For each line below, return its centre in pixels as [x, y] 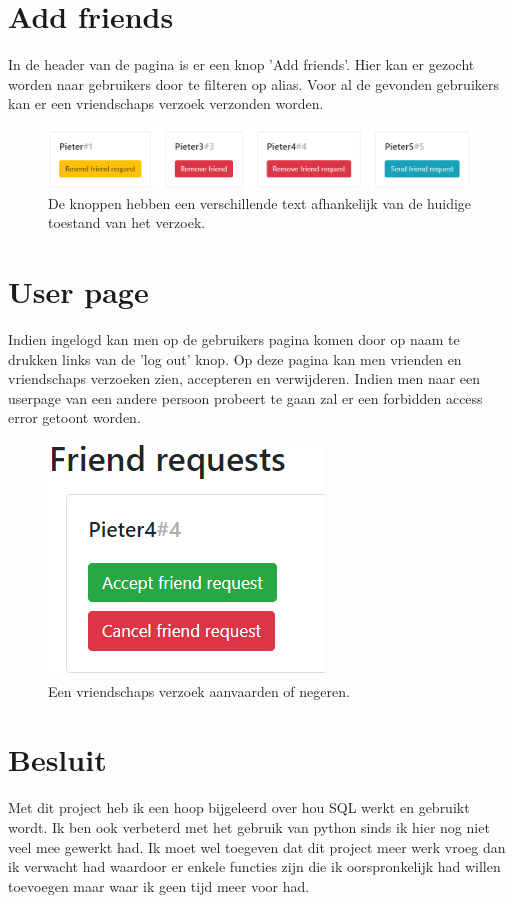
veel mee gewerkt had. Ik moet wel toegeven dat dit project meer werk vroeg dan [257, 846]
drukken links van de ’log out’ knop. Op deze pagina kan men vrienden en [235, 358]
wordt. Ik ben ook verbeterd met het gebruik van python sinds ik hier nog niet [249, 826]
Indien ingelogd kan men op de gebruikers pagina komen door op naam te [234, 339]
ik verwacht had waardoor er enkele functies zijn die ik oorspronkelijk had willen [254, 866]
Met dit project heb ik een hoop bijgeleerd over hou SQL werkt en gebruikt [239, 807]
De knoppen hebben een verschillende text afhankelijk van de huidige [260, 202]
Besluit [57, 759]
